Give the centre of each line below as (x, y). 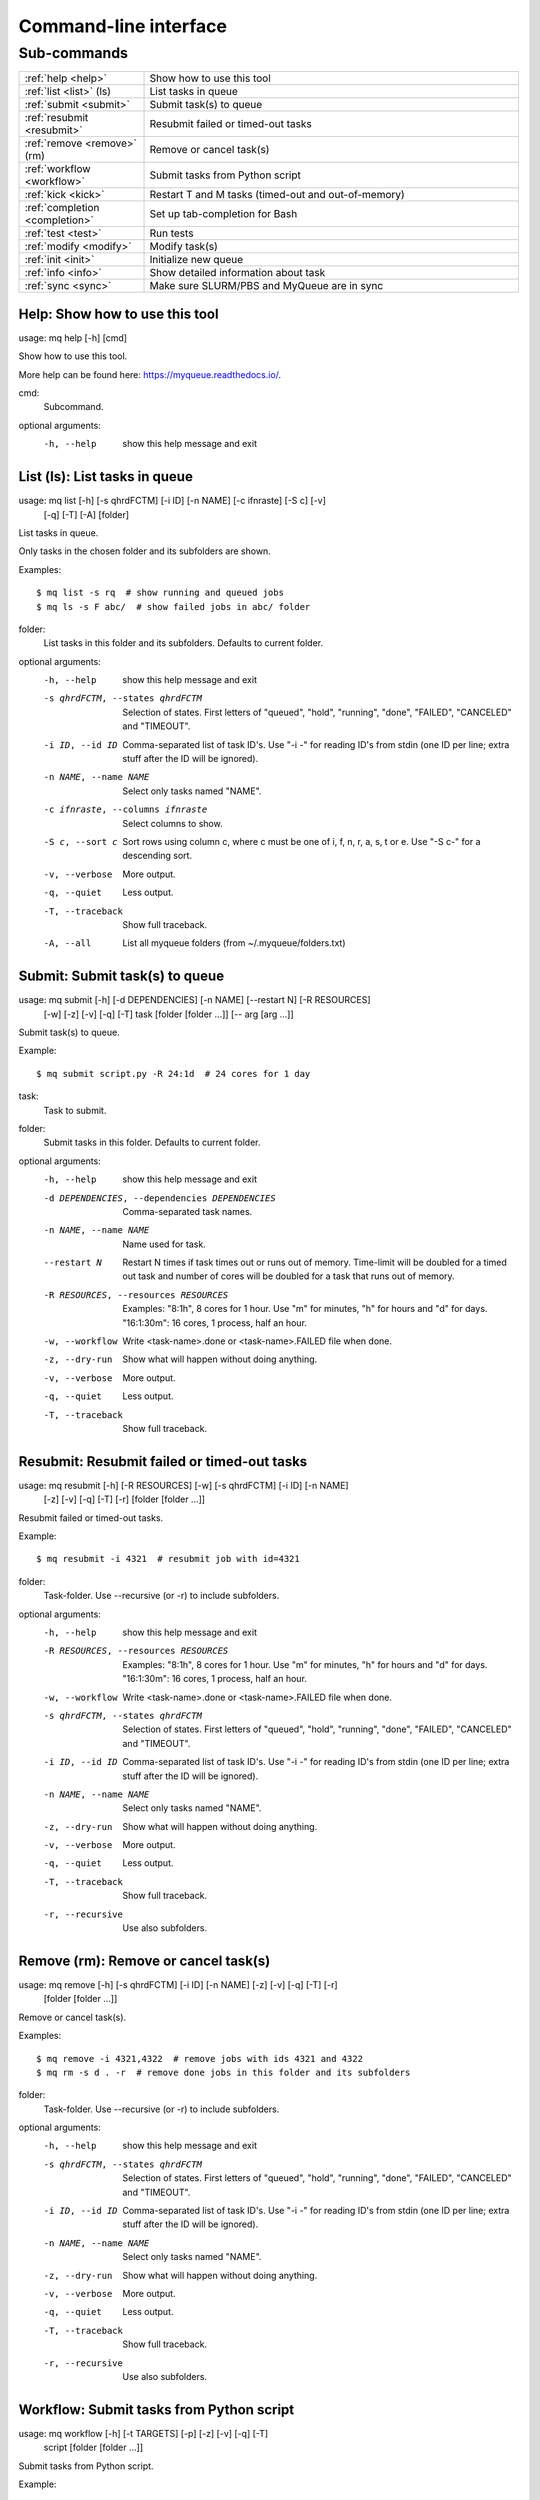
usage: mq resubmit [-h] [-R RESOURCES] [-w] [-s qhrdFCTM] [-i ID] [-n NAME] (183, 1485)
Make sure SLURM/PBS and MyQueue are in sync (266, 286)
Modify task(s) (184, 247)
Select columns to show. (173, 823)
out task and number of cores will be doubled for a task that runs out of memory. (288, 1276)
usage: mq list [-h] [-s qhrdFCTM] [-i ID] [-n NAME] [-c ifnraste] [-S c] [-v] (172, 501)
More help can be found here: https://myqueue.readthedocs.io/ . (150, 374)
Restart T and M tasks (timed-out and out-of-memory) (277, 195)
